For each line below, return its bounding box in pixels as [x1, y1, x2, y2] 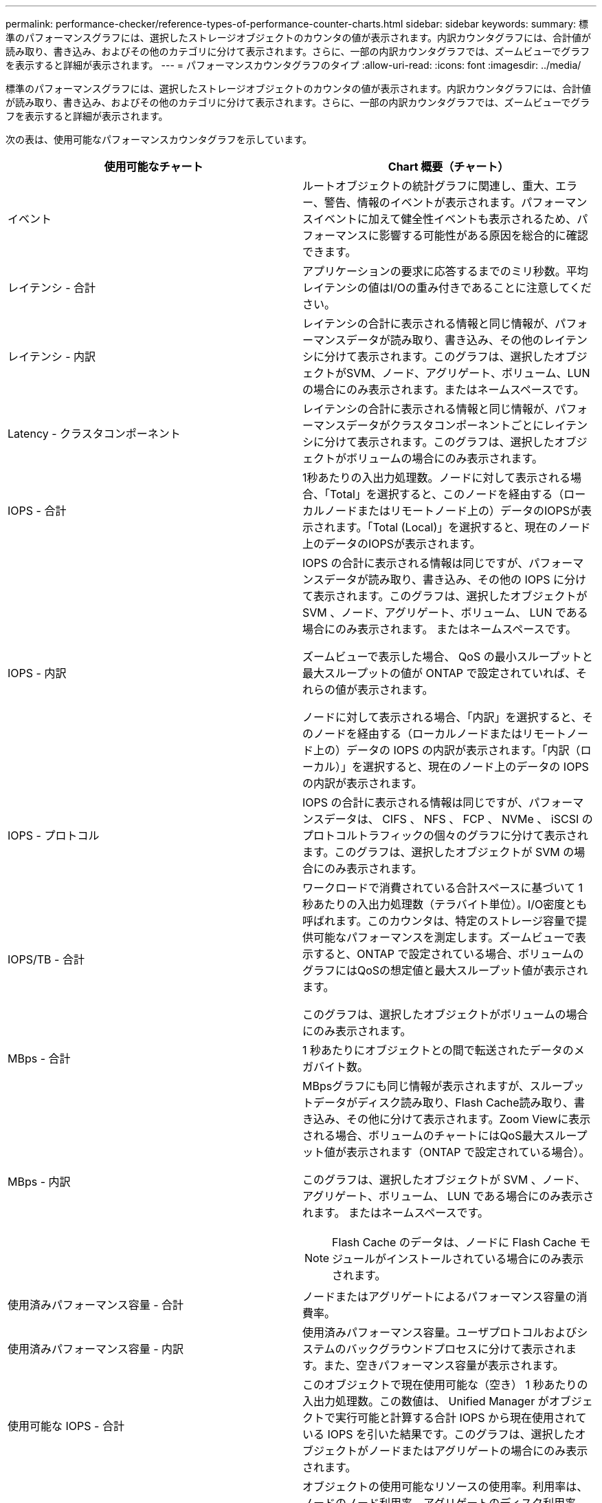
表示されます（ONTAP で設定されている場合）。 [346, 1145, 590, 1159]
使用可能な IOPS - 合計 [8, 1419, 124, 1433]
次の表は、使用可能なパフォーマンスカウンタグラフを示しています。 [5, 134, 312, 145]
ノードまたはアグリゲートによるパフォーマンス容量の [302, 1290, 577, 1303]
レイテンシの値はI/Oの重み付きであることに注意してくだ [302, 281, 592, 295]
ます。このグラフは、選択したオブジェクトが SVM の [302, 845, 575, 859]
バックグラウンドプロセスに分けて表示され [346, 1342, 566, 1356]
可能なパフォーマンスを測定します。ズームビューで [313, 930, 575, 944]
